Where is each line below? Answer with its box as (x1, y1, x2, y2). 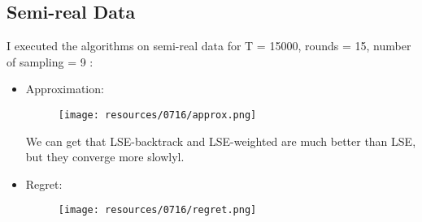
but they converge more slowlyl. (25, 148, 185, 165)
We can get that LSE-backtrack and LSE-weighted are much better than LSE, (25, 132, 416, 149)
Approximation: (25, 80, 104, 97)
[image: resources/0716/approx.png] (58, 109, 257, 121)
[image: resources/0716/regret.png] (58, 204, 257, 216)
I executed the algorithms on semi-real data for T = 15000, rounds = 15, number (7, 37, 411, 54)
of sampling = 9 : (7, 53, 94, 70)
